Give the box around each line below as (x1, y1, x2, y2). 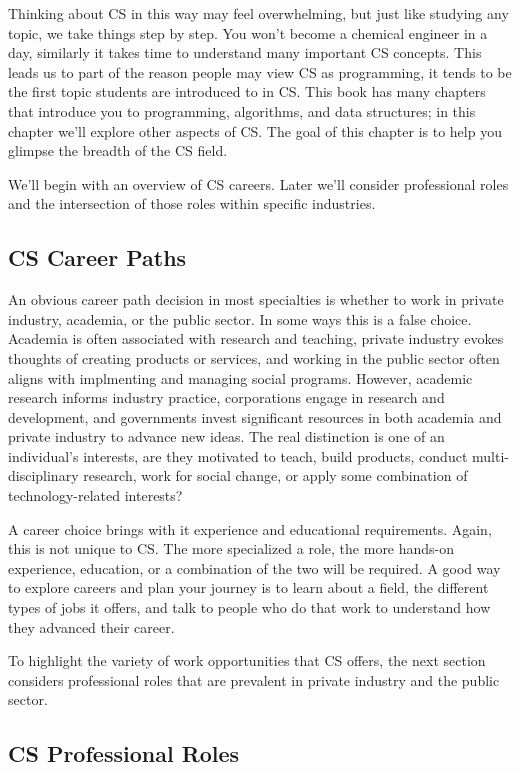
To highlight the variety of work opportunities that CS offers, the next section (8, 650, 486, 671)
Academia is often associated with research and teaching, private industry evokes (8, 328, 504, 349)
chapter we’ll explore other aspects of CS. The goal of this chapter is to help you (8, 120, 502, 141)
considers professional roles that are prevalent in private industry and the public (8, 669, 500, 690)
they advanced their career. (8, 616, 175, 637)
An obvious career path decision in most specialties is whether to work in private (8, 289, 504, 310)
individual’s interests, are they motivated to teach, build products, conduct (8, 445, 468, 466)
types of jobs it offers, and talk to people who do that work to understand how (8, 597, 491, 618)
